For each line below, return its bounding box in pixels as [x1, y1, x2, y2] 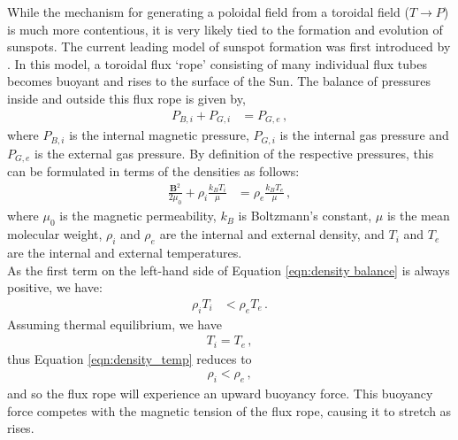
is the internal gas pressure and [279, 126, 449, 144]
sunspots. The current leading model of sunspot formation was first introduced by [7, 37, 451, 56]
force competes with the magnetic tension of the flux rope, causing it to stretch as [7, 401, 452, 420]
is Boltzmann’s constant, [238, 206, 372, 225]
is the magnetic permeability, [59, 206, 217, 225]
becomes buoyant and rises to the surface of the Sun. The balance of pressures [7, 72, 431, 90]
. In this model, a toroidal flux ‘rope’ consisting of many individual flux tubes [7, 54, 427, 73]
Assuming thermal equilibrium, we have [7, 314, 222, 333]
